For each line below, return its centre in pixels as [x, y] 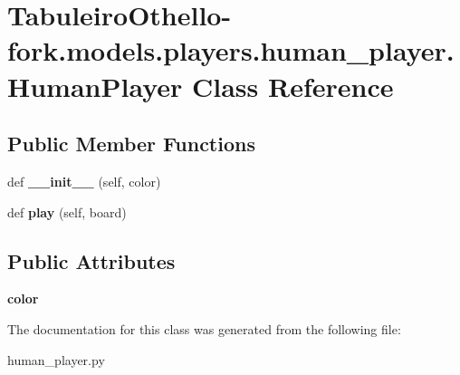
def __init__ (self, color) [84, 181]
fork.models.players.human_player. [231, 50]
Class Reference [293, 86]
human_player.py [56, 359]
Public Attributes [91, 260]
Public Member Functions [131, 144]
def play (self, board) [67, 212]
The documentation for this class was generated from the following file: [204, 328]
